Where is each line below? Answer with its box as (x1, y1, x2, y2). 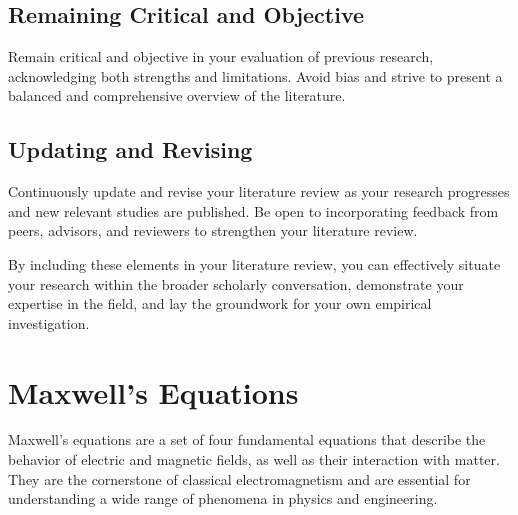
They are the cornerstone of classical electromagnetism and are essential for (8, 468, 471, 489)
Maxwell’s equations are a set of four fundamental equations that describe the (8, 429, 486, 450)
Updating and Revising (8, 134, 253, 165)
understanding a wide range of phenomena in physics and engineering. (8, 488, 438, 509)
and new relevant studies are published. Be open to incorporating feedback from (8, 200, 499, 221)
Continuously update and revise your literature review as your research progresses (8, 181, 510, 202)
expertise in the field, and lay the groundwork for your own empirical (8, 293, 432, 314)
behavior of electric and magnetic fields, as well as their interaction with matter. (8, 449, 500, 470)
